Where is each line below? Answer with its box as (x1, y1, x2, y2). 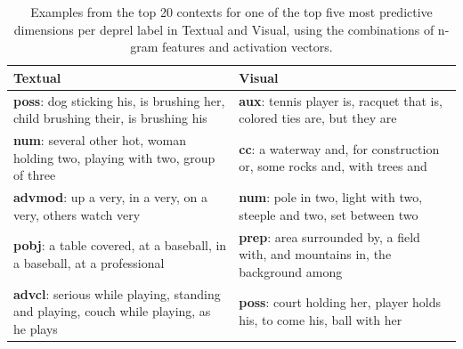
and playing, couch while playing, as (13, 302, 211, 321)
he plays (13, 319, 58, 337)
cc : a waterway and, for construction (239, 139, 440, 158)
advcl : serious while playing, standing (13, 284, 221, 303)
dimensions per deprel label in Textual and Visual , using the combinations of (13, 20, 435, 38)
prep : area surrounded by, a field (239, 227, 420, 246)
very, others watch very (13, 205, 141, 223)
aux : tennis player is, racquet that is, (239, 91, 443, 110)
